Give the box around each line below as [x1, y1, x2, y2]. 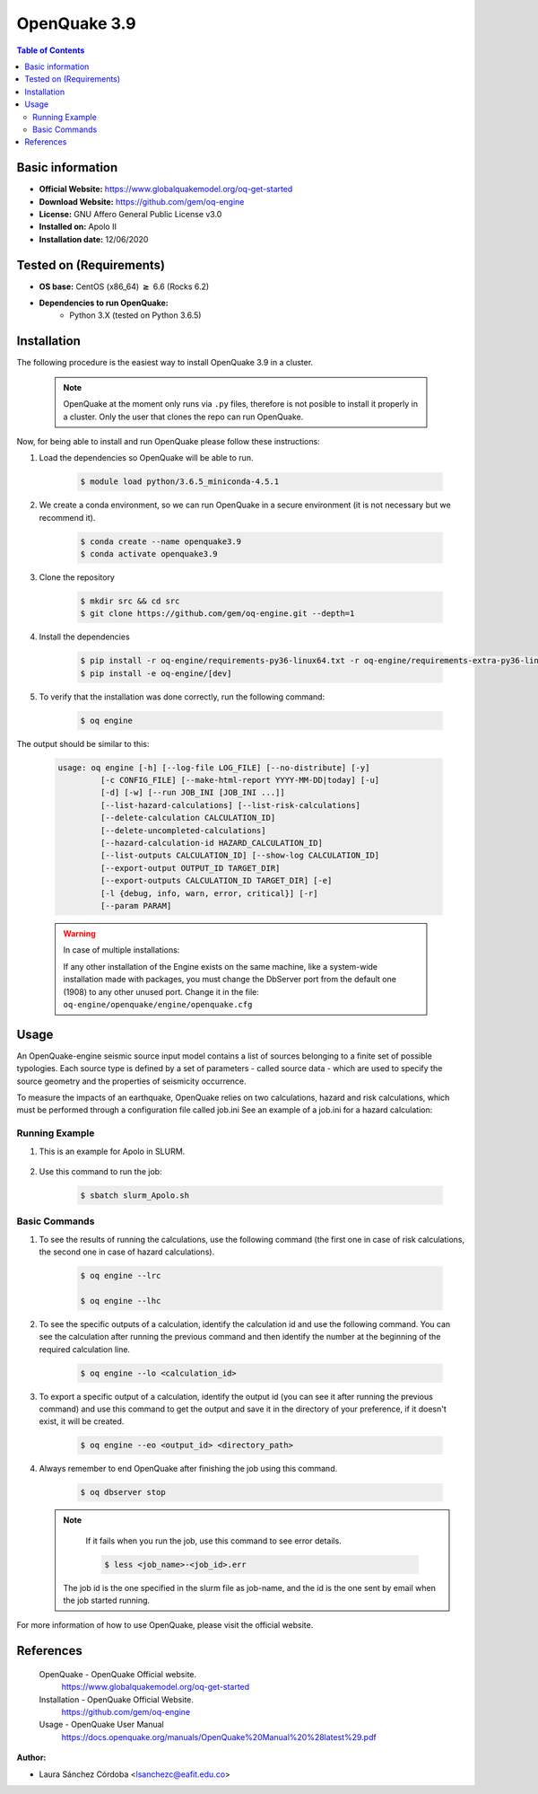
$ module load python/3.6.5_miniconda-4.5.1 [80, 477, 280, 487]
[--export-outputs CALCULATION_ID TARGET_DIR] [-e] [100, 875, 333, 886]
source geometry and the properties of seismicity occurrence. [16, 1076, 247, 1086]
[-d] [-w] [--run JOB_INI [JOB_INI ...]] [100, 787, 286, 798]
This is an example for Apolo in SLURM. [39, 1146, 186, 1156]
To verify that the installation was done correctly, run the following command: [39, 691, 325, 702]
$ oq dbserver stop [80, 1487, 166, 1498]
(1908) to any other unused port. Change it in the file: [63, 986, 259, 997]
